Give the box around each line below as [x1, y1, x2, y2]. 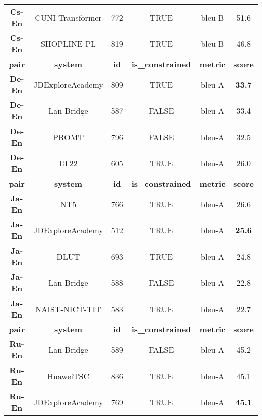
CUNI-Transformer [35, 11, 102, 23]
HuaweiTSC [47, 370, 90, 382]
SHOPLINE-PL [40, 37, 96, 49]
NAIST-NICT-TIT [35, 303, 101, 315]
